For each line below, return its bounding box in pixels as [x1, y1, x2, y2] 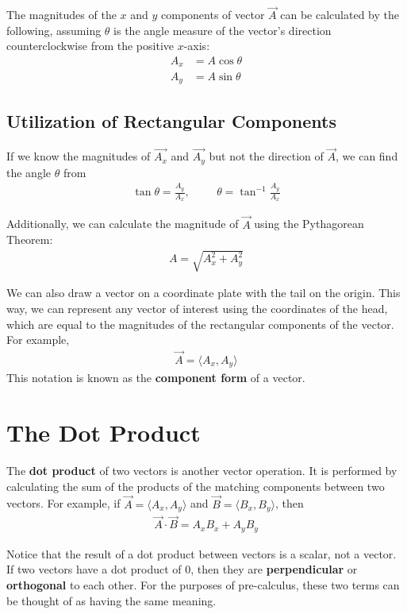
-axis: [183, 37, 210, 54]
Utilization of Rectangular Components [6, 109, 337, 133]
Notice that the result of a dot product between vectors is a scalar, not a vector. [6, 545, 397, 562]
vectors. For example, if [6, 495, 121, 512]
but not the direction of [209, 148, 324, 164]
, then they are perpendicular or [190, 561, 358, 577]
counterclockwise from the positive [6, 37, 174, 54]
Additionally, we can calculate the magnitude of [6, 215, 239, 232]
